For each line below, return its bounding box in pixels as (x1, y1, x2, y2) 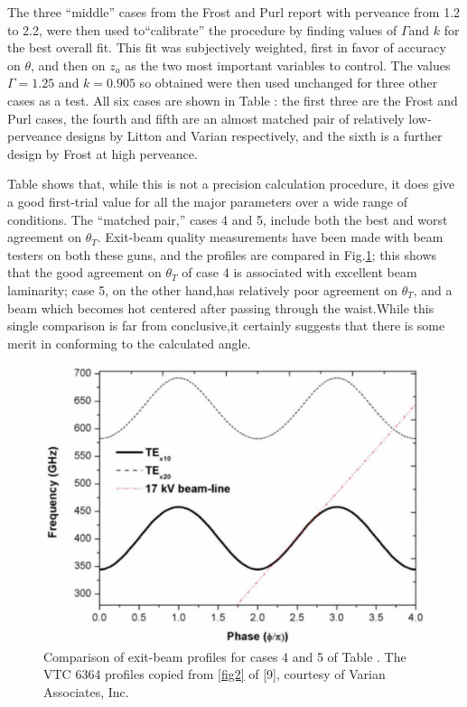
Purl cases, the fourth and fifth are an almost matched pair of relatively (7, 108, 405, 127)
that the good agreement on (7, 263, 162, 282)
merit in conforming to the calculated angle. (7, 333, 251, 352)
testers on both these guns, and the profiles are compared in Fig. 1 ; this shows (7, 245, 437, 264)
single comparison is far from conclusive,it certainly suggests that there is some (7, 316, 445, 335)
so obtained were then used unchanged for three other (139, 73, 438, 92)
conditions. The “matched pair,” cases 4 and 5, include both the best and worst (7, 209, 448, 228)
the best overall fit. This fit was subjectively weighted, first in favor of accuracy (7, 38, 446, 57)
